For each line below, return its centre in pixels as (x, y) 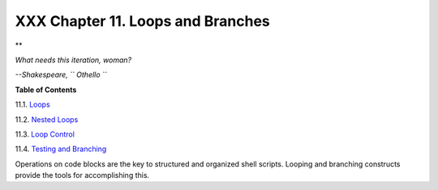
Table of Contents (46, 90)
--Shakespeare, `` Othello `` (61, 75)
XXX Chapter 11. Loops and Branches (143, 21)
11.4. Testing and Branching (61, 149)
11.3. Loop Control (45, 134)
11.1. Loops (32, 104)
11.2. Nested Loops (47, 119)
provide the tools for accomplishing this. (82, 175)
